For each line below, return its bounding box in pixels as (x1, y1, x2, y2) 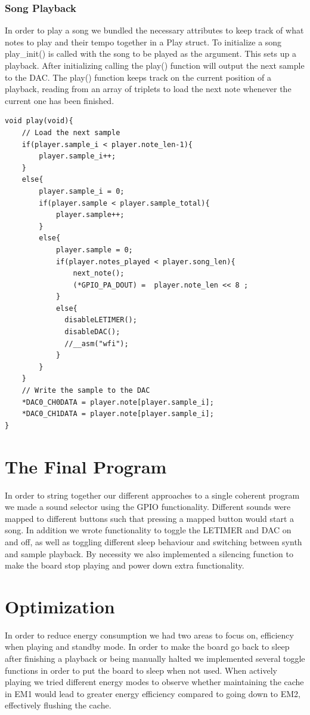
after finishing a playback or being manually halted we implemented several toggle (5, 652, 305, 664)
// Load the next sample (21, 128, 120, 137)
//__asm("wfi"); (64, 339, 129, 348)
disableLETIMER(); (64, 316, 137, 325)
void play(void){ (5, 117, 73, 126)
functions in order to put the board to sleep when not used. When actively (5, 664, 277, 676)
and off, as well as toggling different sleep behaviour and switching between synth (5, 535, 302, 548)
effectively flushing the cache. (5, 699, 111, 711)
